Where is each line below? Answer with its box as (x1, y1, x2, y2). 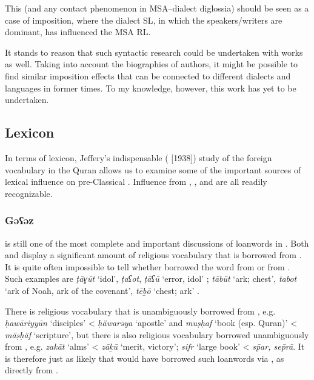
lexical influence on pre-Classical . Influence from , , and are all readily (5, 175, 267, 188)
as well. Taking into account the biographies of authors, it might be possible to (5, 58, 298, 70)
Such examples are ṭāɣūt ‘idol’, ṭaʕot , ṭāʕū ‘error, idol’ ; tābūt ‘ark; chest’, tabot (5, 272, 297, 285)
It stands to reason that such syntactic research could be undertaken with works (5, 45, 303, 58)
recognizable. (5, 187, 53, 199)
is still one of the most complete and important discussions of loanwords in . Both (5, 236, 309, 249)
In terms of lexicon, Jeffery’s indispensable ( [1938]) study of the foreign (5, 151, 272, 164)
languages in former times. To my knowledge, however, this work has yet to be (5, 81, 296, 94)
